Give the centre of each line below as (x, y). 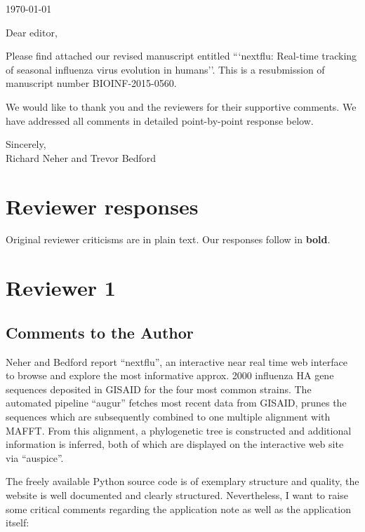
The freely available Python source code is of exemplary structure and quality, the (182, 481)
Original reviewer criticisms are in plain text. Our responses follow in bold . (168, 239)
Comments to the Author (100, 332)
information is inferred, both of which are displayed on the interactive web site (175, 444)
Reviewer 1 (61, 288)
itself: (18, 523)
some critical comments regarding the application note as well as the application (178, 509)
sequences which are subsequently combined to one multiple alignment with (168, 417)
